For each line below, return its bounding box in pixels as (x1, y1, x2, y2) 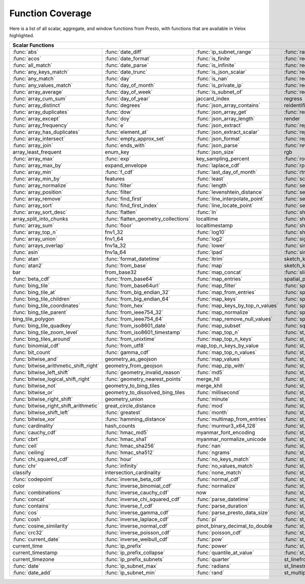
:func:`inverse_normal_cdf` (105, 522, 169, 530)
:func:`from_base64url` (105, 282, 160, 289)
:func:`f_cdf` (105, 168, 134, 176)
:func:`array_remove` (12, 195, 63, 202)
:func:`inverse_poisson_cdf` (105, 529, 171, 536)
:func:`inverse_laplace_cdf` (105, 516, 170, 523)
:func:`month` (196, 409, 229, 416)
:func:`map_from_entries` (196, 289, 256, 296)
